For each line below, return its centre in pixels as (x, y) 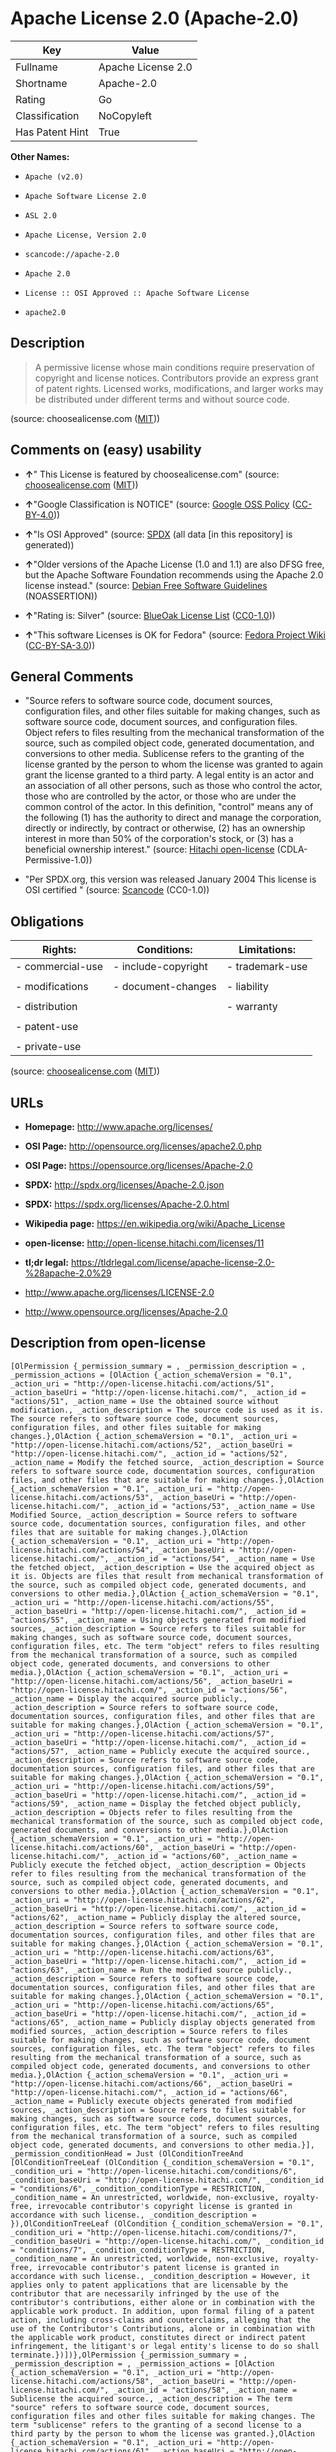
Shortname (41, 83)
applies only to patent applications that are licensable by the (149, 2285)
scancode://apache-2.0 (72, 254)
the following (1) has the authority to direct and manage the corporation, (173, 818)
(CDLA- (292, 849)
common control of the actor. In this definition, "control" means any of (169, 807)
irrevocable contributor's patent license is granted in (158, 2267)
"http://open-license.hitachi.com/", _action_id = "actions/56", (149, 1690)
